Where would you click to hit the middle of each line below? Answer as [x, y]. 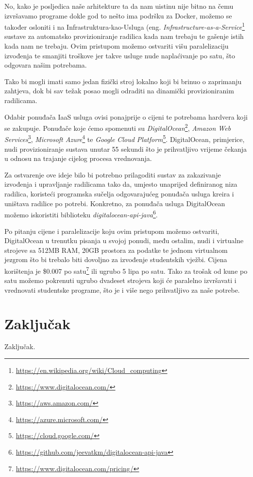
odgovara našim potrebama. [46, 65]
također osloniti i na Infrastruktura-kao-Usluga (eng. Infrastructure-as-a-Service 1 [125, 26]
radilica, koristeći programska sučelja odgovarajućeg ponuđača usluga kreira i [119, 194]
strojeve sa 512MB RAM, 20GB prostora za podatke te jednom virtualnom [116, 250]
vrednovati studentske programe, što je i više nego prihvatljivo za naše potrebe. [122, 290]
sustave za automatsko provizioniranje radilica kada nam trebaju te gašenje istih [124, 36]
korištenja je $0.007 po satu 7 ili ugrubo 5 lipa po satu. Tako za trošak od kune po [126, 270]
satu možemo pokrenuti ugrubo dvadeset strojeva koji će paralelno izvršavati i [120, 280]
